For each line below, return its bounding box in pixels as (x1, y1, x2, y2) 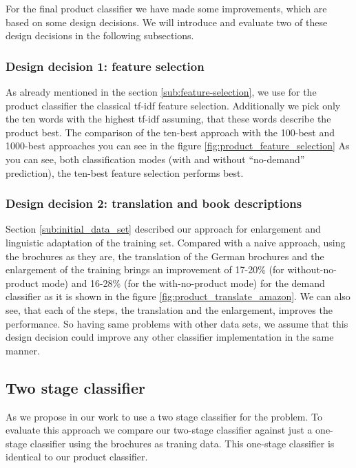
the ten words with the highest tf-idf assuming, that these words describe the (6, 111, 331, 126)
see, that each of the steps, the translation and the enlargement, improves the (6, 302, 333, 317)
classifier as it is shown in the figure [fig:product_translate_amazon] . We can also (6, 289, 350, 304)
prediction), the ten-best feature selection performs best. (6, 165, 244, 180)
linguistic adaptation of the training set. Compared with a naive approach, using (6, 235, 346, 249)
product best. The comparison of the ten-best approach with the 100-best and (6, 125, 335, 139)
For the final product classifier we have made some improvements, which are (6, 1, 327, 15)
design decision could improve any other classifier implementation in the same (6, 330, 334, 344)
